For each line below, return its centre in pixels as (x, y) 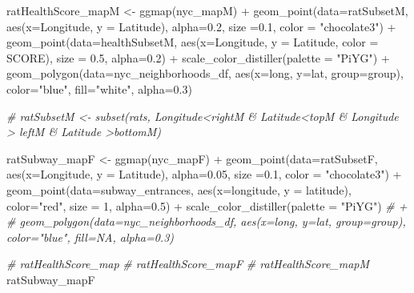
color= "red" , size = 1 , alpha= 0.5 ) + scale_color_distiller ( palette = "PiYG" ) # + (207, 205)
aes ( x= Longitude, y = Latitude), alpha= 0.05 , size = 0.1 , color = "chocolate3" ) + (204, 174)
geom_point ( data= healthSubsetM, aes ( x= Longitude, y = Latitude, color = (193, 42)
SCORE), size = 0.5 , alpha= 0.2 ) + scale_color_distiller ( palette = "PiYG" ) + (198, 57)
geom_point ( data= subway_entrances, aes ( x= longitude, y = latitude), (179, 189)
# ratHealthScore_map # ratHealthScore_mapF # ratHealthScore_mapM (188, 264)
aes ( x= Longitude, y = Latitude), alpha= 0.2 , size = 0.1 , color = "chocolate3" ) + (201, 26)
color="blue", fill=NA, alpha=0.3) (90, 237)
